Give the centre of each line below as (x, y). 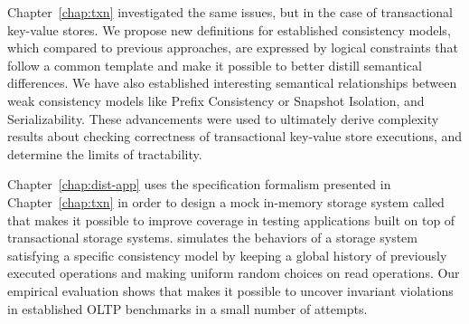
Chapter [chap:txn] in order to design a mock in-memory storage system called (226, 201)
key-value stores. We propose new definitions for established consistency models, (229, 29)
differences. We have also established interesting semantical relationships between (232, 83)
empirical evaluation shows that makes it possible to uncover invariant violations (230, 290)
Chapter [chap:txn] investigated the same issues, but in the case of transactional (230, 12)
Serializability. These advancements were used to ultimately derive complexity (223, 118)
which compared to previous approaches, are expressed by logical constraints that (233, 48)
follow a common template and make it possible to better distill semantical (215, 65)
